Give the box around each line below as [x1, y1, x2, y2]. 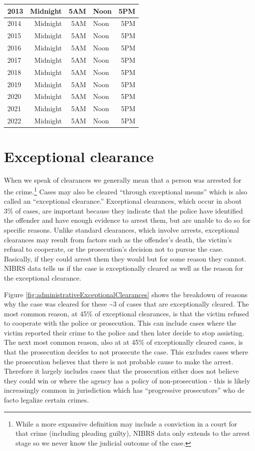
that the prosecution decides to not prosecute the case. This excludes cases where [4, 347, 249, 357]
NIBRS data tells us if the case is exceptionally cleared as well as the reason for [4, 263, 243, 273]
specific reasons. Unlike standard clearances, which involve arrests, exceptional [4, 224, 239, 235]
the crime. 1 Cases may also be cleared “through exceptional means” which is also [4, 185, 247, 196]
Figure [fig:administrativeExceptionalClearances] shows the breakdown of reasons [4, 289, 248, 299]
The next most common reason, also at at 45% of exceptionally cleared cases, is [4, 337, 243, 347]
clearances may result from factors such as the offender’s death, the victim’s [4, 234, 232, 244]
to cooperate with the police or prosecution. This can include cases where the [4, 318, 236, 328]
